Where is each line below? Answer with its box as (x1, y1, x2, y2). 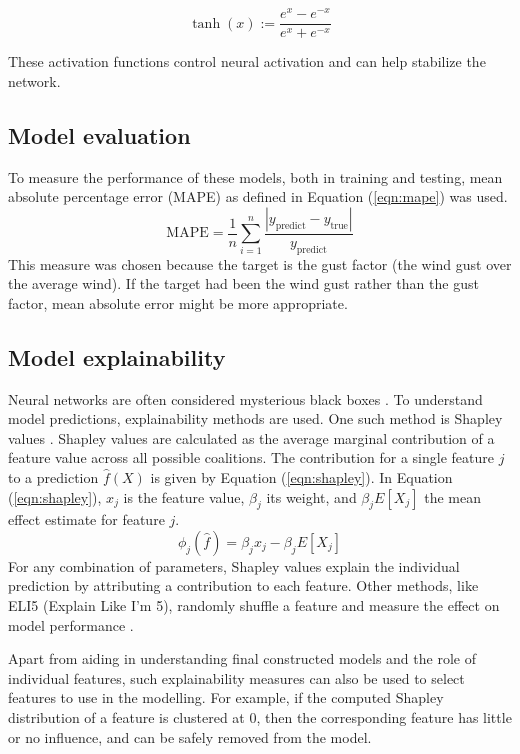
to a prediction (8, 466, 99, 487)
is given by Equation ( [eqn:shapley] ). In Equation (150, 466, 453, 487)
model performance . (8, 614, 134, 635)
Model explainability (8, 341, 226, 372)
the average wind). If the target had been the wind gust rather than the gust (8, 273, 479, 294)
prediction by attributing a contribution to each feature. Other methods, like (8, 575, 479, 596)
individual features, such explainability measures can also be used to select (8, 667, 465, 688)
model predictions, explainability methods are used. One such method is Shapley (8, 408, 503, 429)
